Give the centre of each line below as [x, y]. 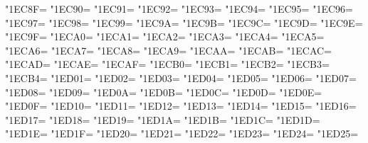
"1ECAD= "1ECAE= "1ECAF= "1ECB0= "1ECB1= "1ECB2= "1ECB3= [167, 64]
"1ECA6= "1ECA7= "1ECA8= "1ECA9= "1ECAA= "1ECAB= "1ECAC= [168, 50]
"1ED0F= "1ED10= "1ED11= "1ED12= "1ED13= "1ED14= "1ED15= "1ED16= [181, 106]
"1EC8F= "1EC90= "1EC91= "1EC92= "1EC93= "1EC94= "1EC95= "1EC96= [179, 8]
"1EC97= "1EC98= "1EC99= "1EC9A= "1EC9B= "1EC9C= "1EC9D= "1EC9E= [184, 22]
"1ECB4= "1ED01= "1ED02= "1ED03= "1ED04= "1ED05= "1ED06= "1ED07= [181, 78]
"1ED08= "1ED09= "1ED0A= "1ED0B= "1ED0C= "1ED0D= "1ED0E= [164, 92]
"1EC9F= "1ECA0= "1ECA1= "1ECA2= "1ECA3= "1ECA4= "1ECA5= [165, 36]
